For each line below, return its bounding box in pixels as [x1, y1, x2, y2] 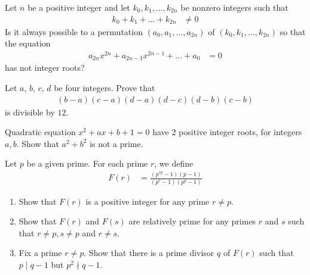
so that [280, 25, 306, 37]
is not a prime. [90, 137, 143, 149]
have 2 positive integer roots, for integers [152, 126, 302, 138]
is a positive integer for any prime [85, 195, 210, 207]
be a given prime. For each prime [26, 157, 148, 170]
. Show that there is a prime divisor [84, 246, 214, 259]
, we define [154, 157, 194, 170]
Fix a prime [19, 246, 62, 259]
